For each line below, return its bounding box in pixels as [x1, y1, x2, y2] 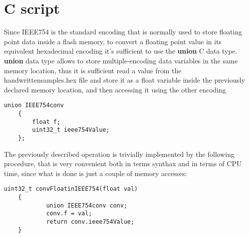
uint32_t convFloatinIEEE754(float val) [4, 185, 138, 193]
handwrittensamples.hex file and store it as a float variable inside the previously [4, 75, 245, 85]
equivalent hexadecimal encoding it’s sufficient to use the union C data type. [4, 46, 237, 56]
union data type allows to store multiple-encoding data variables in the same [4, 55, 238, 65]
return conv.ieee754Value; [46, 218, 134, 225]
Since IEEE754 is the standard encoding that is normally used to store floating [4, 27, 242, 37]
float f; [32, 118, 61, 125]
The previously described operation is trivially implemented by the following [4, 148, 235, 159]
